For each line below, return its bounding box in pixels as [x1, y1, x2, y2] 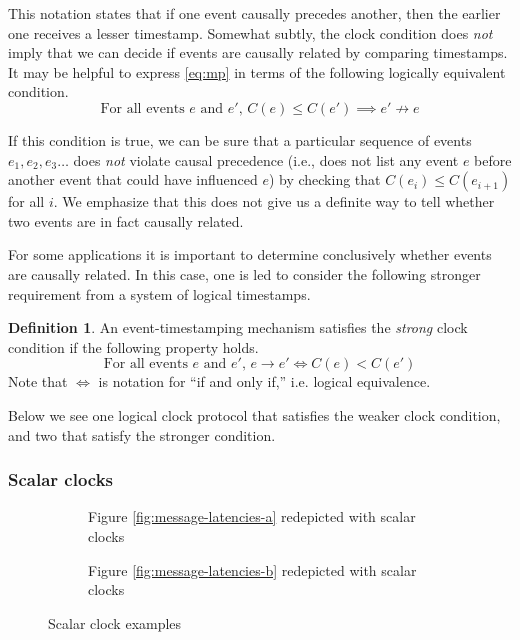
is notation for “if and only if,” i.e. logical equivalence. [98, 371, 431, 392]
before [474, 149, 512, 170]
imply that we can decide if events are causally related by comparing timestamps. [8, 42, 508, 63]
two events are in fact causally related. [8, 210, 244, 231]
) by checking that [268, 169, 381, 190]
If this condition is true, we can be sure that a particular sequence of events [8, 129, 472, 150]
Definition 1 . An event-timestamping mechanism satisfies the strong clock [8, 317, 468, 338]
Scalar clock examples [48, 612, 182, 633]
